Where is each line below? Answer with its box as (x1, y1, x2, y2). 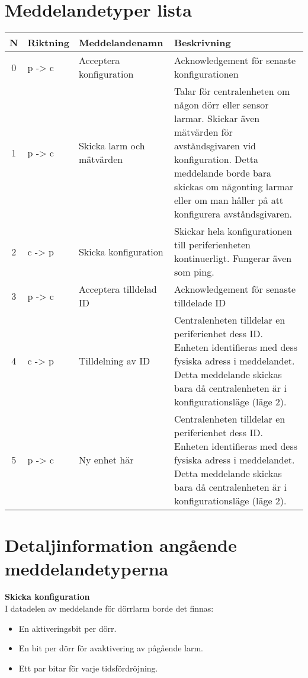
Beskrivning (174, 36, 231, 50)
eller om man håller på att (174, 193, 284, 207)
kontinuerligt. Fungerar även (174, 251, 292, 266)
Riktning (27, 36, 69, 50)
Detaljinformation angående (5, 533, 237, 557)
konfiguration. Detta (174, 152, 259, 167)
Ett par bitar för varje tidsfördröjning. (18, 661, 158, 674)
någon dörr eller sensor (174, 98, 269, 112)
